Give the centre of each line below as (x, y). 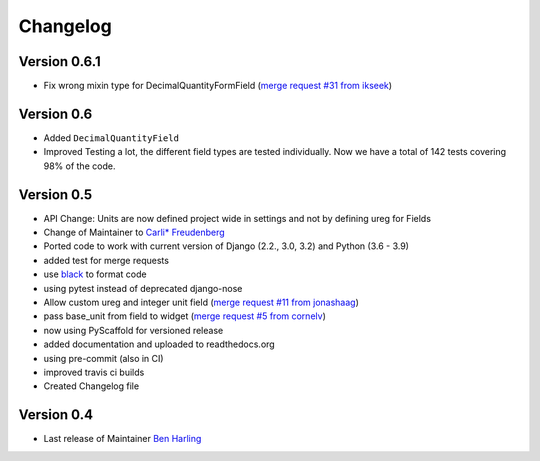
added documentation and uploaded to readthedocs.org (159, 344)
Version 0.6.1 (59, 61)
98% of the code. (79, 166)
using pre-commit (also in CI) (103, 358)
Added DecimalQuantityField (111, 137)
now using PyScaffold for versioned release (133, 330)
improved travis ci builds (94, 372)
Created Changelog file (91, 386)
